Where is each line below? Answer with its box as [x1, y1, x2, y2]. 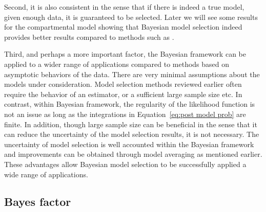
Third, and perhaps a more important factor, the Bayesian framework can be [4, 49, 246, 59]
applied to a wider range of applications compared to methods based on [4, 58, 230, 69]
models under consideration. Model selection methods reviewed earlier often [4, 79, 242, 89]
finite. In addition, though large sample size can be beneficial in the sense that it [4, 119, 257, 129]
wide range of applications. [4, 169, 88, 179]
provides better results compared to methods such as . [4, 31, 174, 42]
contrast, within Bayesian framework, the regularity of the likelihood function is [4, 99, 255, 109]
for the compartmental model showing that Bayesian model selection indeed [4, 21, 242, 32]
